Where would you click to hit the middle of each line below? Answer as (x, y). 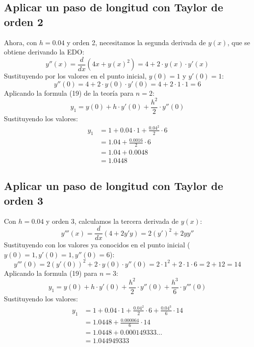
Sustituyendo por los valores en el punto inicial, (75, 76)
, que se (239, 42)
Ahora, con (21, 42)
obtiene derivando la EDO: (44, 52)
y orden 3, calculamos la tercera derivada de (112, 221)
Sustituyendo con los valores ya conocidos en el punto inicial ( (97, 245)
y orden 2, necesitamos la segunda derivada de (136, 42)
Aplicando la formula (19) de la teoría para (69, 93)
